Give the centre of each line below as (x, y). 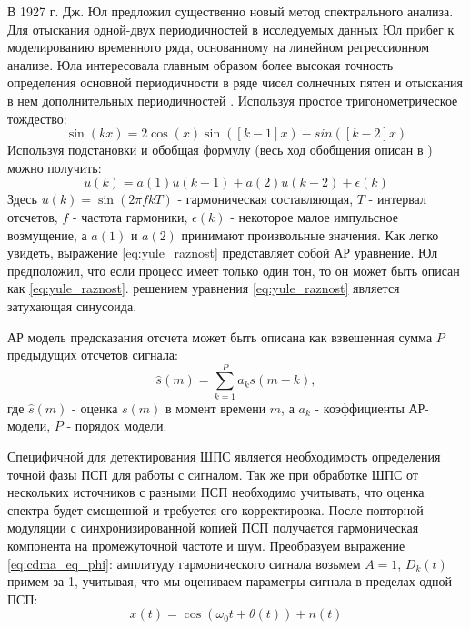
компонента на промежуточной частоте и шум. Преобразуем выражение (206, 545)
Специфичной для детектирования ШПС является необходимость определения (224, 456)
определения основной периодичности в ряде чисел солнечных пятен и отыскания (235, 82)
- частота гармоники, (130, 216)
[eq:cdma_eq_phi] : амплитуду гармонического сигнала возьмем (184, 563)
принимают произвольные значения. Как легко (310, 234)
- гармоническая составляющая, (265, 199)
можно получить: (55, 167)
